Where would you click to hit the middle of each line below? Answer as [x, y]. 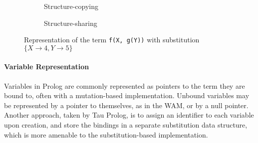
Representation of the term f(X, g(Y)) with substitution [112, 40]
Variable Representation [47, 67]
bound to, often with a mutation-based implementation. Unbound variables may [127, 95]
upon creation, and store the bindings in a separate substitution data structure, [126, 125]
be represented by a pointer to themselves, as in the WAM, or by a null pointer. [126, 105]
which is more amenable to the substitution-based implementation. [106, 134]
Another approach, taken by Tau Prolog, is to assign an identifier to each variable [129, 115]
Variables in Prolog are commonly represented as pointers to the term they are [125, 85]
